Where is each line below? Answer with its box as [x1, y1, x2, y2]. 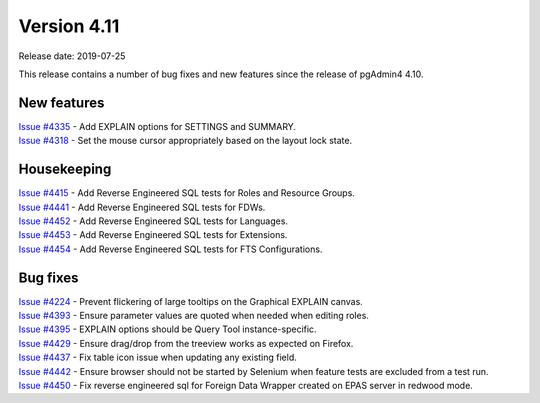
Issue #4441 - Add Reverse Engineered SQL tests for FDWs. [18, 201, 266, 213]
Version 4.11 [18, 15, 120, 37]
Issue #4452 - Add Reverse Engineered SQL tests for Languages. [18, 215, 289, 227]
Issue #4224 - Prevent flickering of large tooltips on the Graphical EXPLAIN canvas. [18, 295, 364, 307]
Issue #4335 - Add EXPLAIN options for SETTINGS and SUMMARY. [18, 120, 297, 132]
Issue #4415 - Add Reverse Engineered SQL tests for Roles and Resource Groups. [18, 187, 355, 199]
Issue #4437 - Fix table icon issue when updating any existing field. [18, 351, 297, 364]
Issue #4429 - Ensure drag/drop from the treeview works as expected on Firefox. [18, 337, 354, 349]
